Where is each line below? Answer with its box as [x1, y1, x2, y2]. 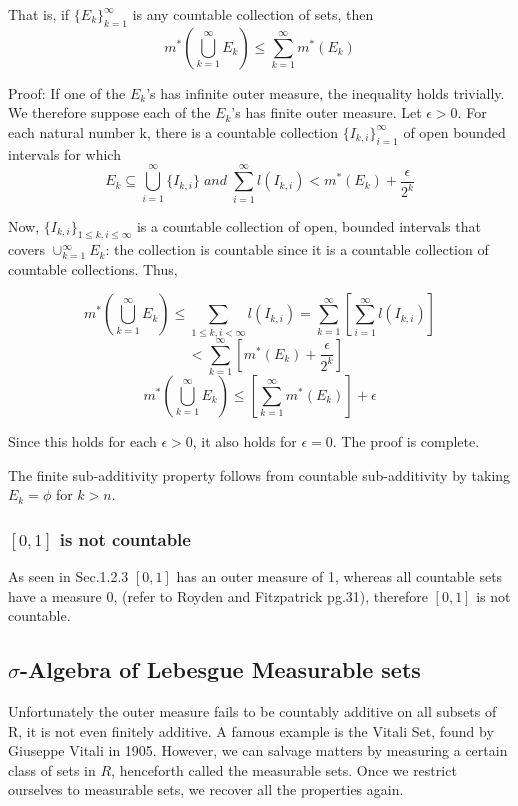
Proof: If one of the [8, 82, 126, 103]
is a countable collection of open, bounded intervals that [136, 215, 481, 236]
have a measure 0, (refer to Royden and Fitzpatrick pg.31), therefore [8, 585, 428, 606]
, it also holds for [192, 430, 297, 451]
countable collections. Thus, [8, 258, 178, 279]
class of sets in [8, 759, 96, 780]
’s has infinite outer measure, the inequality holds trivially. [146, 82, 505, 103]
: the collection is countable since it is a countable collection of [105, 239, 489, 260]
